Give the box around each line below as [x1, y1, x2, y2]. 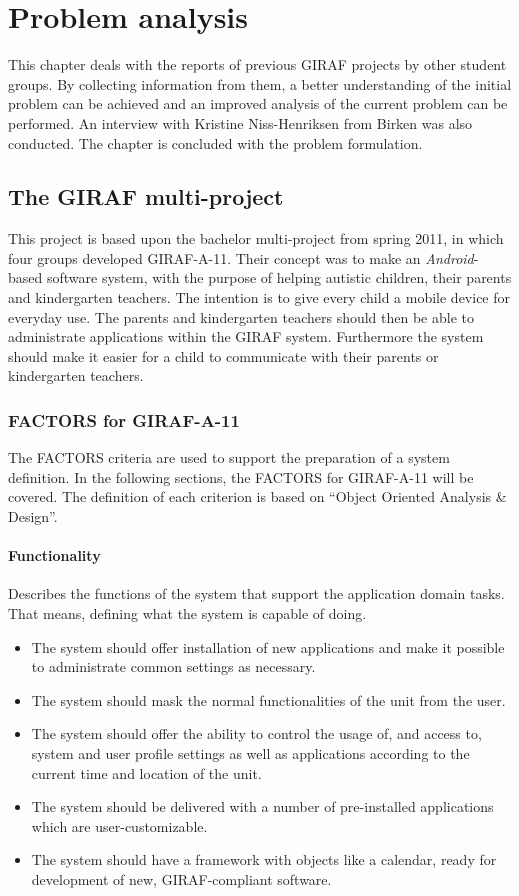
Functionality [8, 545, 101, 566]
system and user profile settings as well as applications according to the [31, 743, 470, 763]
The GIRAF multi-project [8, 181, 284, 212]
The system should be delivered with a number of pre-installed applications [31, 796, 494, 817]
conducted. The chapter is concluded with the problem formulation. [8, 132, 423, 153]
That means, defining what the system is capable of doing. [8, 603, 367, 624]
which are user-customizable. [31, 815, 208, 836]
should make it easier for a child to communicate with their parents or [8, 345, 439, 366]
